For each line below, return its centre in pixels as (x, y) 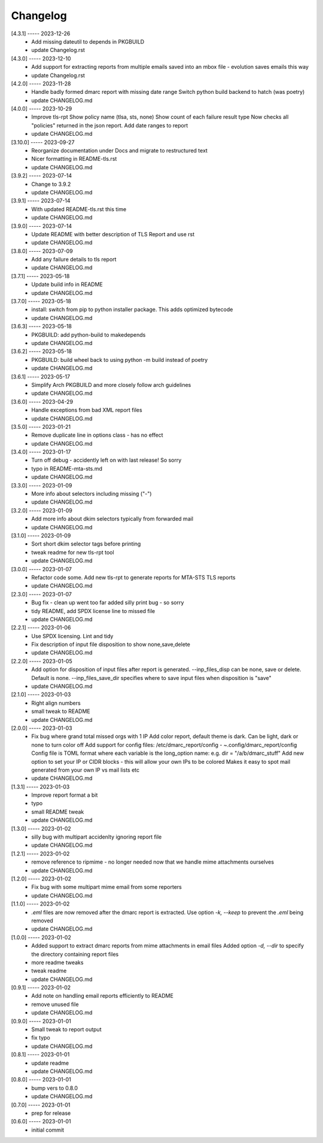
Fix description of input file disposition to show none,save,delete (111, 644)
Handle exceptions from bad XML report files (87, 410)
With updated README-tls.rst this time (79, 209)
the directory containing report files (75, 954)
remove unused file (55, 1004)
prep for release (51, 1113)
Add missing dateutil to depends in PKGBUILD (88, 41)
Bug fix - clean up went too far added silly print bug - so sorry (108, 603)
